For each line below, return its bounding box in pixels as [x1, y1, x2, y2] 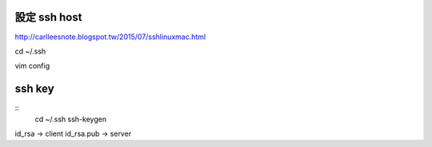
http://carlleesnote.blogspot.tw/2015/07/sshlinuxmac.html [14, 32, 206, 42]
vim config [14, 61, 50, 71]
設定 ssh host [14, 10, 82, 24]
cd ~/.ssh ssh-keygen [34, 114, 107, 124]
